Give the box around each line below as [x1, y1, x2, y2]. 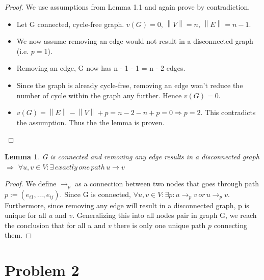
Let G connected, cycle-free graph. [16, 18, 124, 29]
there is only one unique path [114, 219, 206, 230]
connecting [214, 219, 247, 230]
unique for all [5, 210, 46, 220]
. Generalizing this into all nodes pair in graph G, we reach [72, 210, 257, 220]
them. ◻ [5, 230, 32, 240]
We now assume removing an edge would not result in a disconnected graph [16, 36, 253, 46]
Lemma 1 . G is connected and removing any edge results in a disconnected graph [5, 151, 259, 161]
